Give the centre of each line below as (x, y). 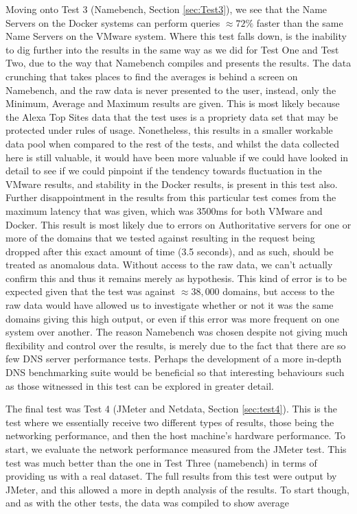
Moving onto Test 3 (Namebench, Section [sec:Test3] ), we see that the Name (166, 9)
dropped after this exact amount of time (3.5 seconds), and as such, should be (170, 251)
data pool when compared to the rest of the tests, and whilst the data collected (173, 143)
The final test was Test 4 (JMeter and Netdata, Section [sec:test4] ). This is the (171, 409)
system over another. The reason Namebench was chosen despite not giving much (177, 332)
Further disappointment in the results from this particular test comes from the (171, 197)
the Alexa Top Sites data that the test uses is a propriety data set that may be (172, 116)
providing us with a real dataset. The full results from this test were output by (171, 476)
